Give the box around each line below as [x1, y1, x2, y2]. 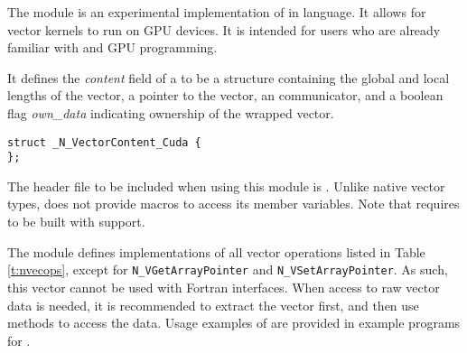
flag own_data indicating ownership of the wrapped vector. [7, 103, 334, 122]
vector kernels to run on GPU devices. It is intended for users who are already [7, 20, 441, 39]
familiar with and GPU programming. [7, 38, 218, 57]
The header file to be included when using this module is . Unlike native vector [7, 176, 445, 195]
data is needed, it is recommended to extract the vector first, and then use [7, 295, 419, 314]
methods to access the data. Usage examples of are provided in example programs [7, 313, 461, 332]
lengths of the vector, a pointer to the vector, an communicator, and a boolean [7, 86, 444, 105]
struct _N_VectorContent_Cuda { [7, 135, 201, 149]
